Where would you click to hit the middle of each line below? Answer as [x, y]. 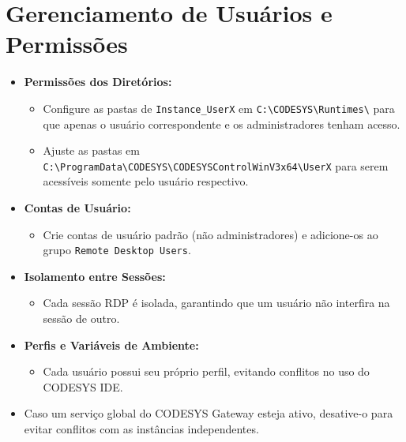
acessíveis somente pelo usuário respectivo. [146, 181]
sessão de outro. [81, 318]
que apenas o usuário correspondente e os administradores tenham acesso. [222, 124]
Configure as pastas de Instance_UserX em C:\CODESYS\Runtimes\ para [219, 108]
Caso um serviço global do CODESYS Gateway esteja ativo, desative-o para [209, 413]
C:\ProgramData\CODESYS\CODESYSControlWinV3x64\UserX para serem [216, 165]
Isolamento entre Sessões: [95, 276]
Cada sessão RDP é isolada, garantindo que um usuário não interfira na [216, 303]
